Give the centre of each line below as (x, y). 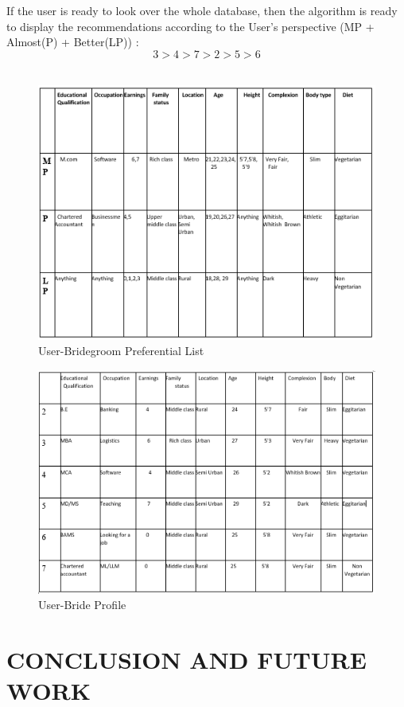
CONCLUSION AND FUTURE (186, 660)
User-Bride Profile (82, 605)
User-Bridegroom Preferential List (121, 351)
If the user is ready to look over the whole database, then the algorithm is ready (202, 10)
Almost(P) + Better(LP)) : (73, 42)
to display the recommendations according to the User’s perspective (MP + (190, 26)
